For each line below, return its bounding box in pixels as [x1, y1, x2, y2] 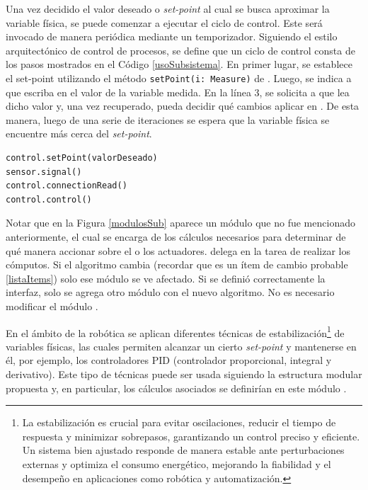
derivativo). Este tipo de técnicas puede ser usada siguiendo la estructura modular [6, 366, 362, 381]
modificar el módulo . [6, 298, 98, 313]
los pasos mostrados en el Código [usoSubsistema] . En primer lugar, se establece [6, 57, 352, 72]
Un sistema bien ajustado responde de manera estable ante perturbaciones [22, 443, 345, 457]
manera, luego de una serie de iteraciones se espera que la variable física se [6, 112, 330, 127]
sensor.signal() [6, 166, 82, 177]
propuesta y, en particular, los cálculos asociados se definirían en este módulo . [6, 380, 347, 395]
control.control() [6, 194, 92, 205]
